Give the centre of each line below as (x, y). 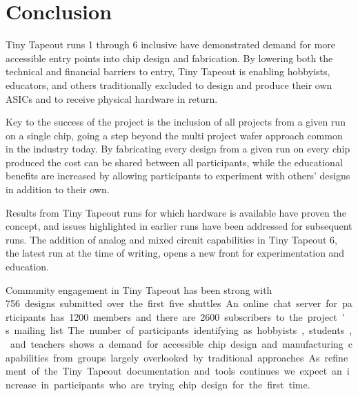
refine (336, 357)
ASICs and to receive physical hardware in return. (112, 98)
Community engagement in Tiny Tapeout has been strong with (139, 289)
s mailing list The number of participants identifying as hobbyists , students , (179, 330)
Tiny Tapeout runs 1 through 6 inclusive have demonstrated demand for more (171, 44)
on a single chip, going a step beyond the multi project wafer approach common (174, 135)
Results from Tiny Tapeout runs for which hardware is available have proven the (176, 212)
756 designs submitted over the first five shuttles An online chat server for (172, 303)
